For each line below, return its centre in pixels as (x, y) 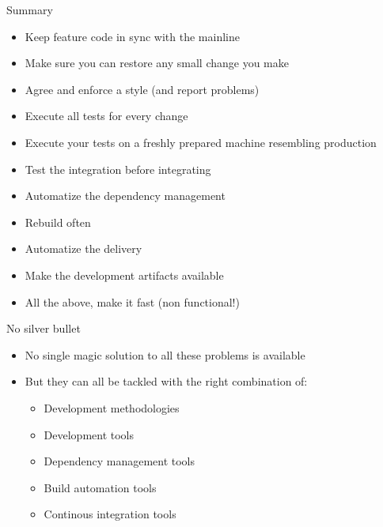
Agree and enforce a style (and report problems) (142, 89)
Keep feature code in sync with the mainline (132, 36)
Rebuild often (58, 222)
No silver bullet (44, 328)
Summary (30, 9)
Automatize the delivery (83, 248)
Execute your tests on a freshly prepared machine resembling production (201, 142)
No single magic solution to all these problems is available (165, 354)
